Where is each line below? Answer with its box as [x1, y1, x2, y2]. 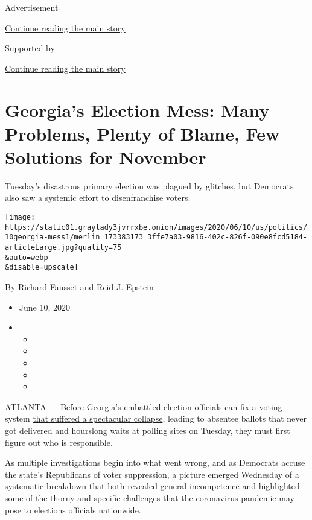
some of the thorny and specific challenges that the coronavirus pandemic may [5, 491, 294, 504]
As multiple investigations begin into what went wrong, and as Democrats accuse [5, 456, 305, 469]
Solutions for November [5, 144, 206, 169]
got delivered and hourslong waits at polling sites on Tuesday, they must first [5, 423, 290, 436]
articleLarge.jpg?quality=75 [5, 243, 122, 252]
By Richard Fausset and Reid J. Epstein [5, 281, 154, 293]
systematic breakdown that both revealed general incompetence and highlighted [5, 480, 300, 492]
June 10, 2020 [19, 300, 70, 313]
